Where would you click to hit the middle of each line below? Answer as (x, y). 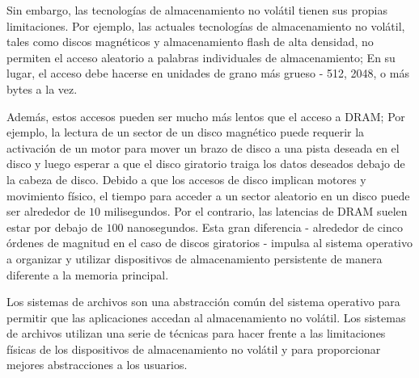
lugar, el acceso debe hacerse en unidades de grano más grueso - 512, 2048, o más (208, 73)
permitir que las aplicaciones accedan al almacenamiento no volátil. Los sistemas (206, 317)
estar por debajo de (55, 227)
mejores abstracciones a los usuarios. (97, 365)
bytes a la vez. (42, 88)
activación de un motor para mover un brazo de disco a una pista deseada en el (203, 147)
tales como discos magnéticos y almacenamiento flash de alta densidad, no (190, 42)
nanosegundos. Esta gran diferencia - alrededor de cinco (265, 227)
